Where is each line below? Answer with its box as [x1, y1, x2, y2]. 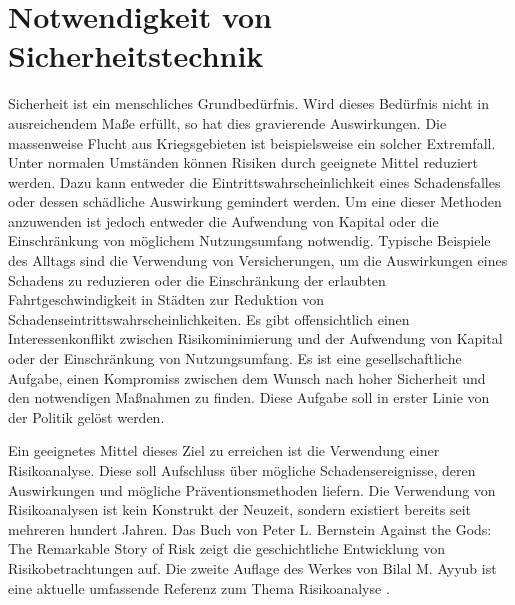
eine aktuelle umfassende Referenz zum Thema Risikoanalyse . [8, 577, 390, 598]
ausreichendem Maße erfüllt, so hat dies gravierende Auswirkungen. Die [8, 112, 447, 133]
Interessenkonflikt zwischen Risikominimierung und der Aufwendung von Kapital [8, 328, 503, 349]
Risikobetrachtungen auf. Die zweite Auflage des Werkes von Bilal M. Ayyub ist [8, 557, 497, 578]
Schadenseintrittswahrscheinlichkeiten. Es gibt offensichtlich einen [8, 308, 410, 329]
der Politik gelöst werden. [8, 406, 165, 427]
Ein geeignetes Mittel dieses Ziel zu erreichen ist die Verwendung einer [8, 440, 440, 461]
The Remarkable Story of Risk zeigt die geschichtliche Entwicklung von [8, 538, 446, 559]
